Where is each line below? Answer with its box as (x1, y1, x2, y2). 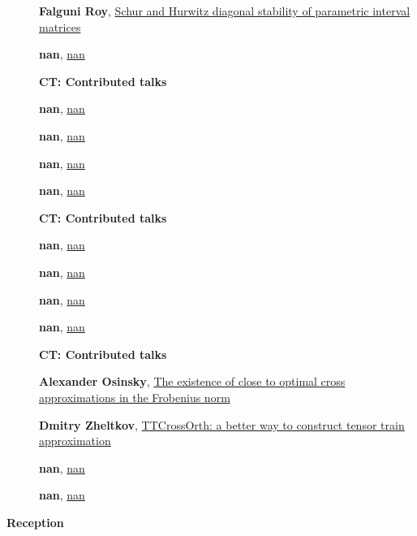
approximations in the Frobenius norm (39, 388, 230, 405)
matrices (39, 18, 81, 35)
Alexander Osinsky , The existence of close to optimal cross (39, 373, 346, 390)
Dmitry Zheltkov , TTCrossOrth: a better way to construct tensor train (39, 416, 405, 433)
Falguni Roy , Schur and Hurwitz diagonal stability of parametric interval (39, 2, 411, 19)
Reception (6, 513, 64, 530)
